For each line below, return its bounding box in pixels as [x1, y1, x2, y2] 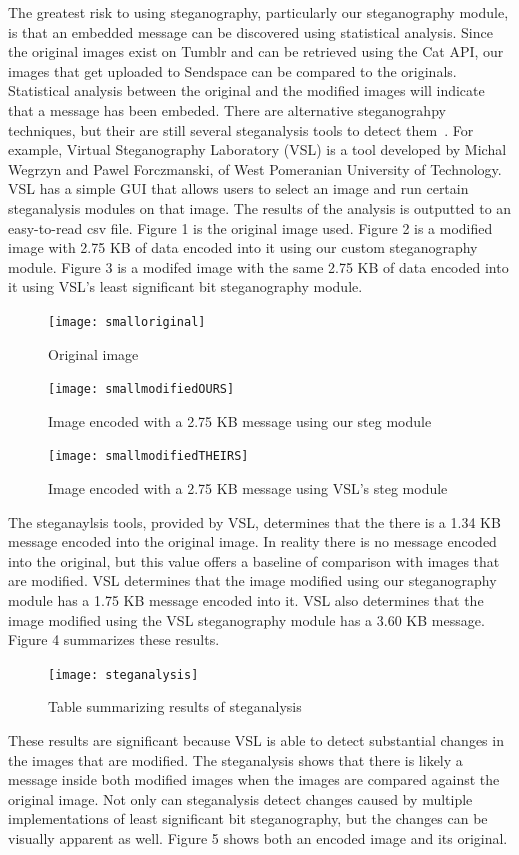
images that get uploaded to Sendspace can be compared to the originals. [8, 60, 457, 81]
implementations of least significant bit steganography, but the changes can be [8, 808, 488, 829]
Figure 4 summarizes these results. [8, 629, 220, 650]
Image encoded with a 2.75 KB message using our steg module [48, 410, 432, 431]
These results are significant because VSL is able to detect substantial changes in [8, 730, 504, 751]
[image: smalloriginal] [48, 314, 206, 329]
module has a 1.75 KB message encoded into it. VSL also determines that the [8, 590, 484, 611]
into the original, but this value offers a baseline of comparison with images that [8, 550, 500, 571]
